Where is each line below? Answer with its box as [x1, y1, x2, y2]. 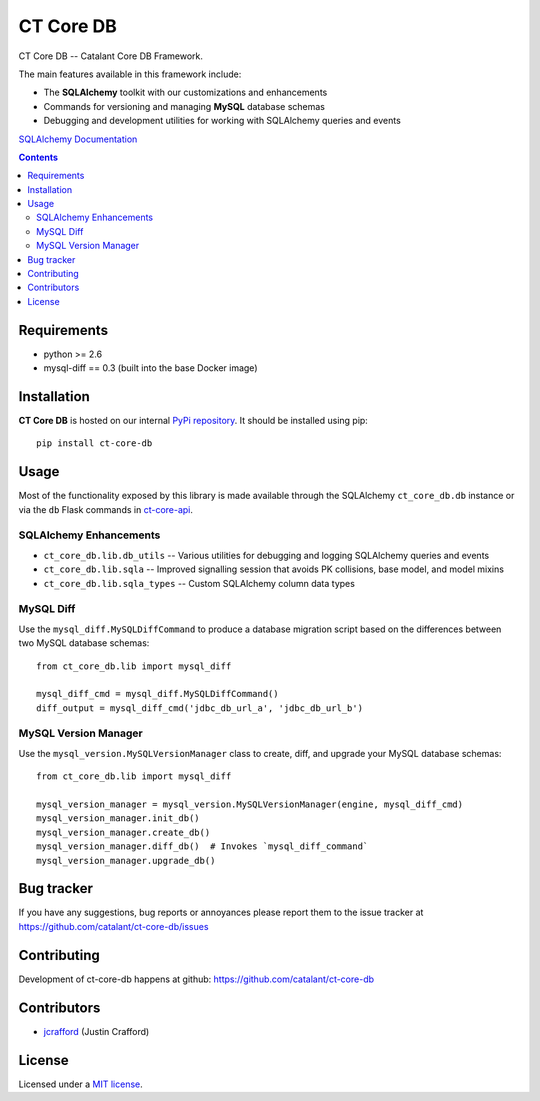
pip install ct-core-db [36, 438, 153, 449]
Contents [18, 151, 59, 163]
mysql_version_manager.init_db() [36, 813, 200, 824]
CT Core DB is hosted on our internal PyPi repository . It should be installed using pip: [18, 415, 369, 426]
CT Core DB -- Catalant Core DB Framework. [18, 50, 204, 62]
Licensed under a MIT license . [18, 1078, 144, 1090]
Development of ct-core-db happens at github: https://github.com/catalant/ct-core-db [18, 973, 375, 985]
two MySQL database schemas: [18, 637, 150, 649]
